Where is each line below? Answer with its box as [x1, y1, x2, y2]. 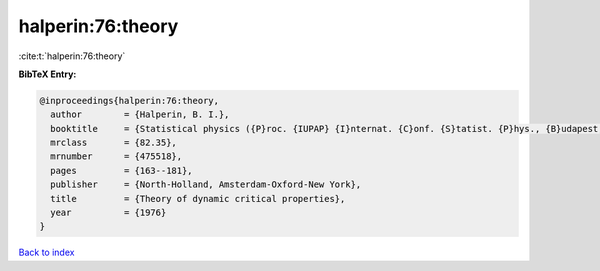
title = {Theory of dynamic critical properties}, [50, 193, 346, 204]
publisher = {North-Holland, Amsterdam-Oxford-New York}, [50, 179, 362, 190]
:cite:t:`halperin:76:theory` [18, 50, 126, 62]
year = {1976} [50, 207, 167, 219]
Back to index [18, 246, 75, 259]
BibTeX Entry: [18, 68, 77, 80]
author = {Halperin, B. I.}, [50, 109, 230, 120]
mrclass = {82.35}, [50, 137, 177, 149]
